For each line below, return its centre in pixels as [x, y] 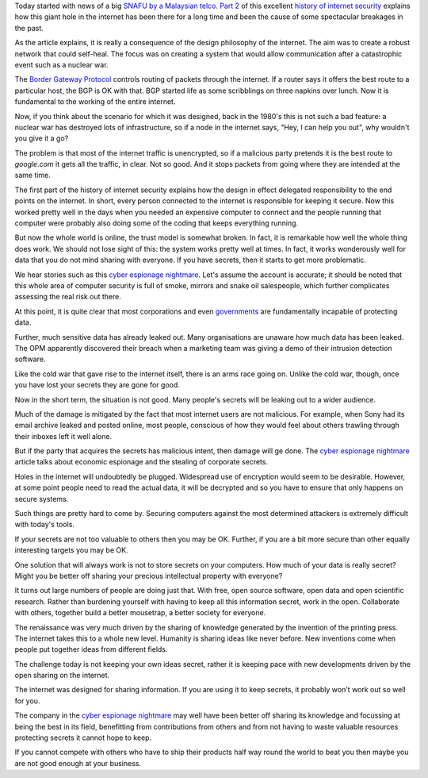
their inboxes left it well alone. [63, 436]
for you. [27, 701]
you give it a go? [42, 138]
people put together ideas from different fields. [91, 649]
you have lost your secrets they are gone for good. [97, 385]
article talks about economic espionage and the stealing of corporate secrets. [141, 462]
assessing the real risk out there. [68, 297]
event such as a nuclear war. [61, 64]
